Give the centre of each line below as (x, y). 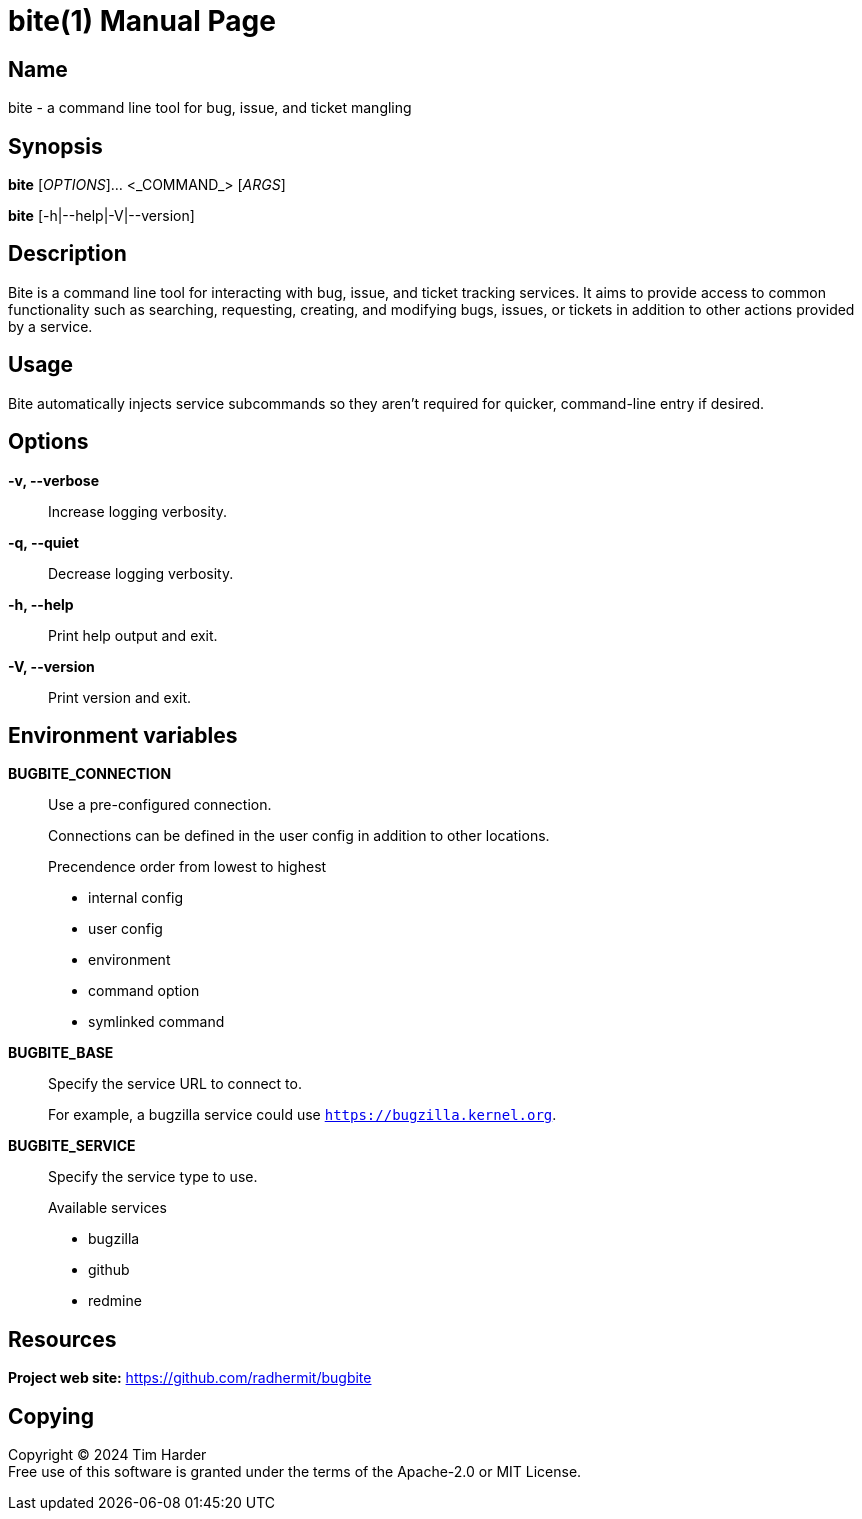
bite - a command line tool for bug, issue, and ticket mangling (210, 108)
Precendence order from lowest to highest (187, 867)
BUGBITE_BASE (61, 1053)
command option (144, 991)
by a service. (50, 326)
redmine (115, 1301)
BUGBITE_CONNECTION (90, 774)
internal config (136, 898)
